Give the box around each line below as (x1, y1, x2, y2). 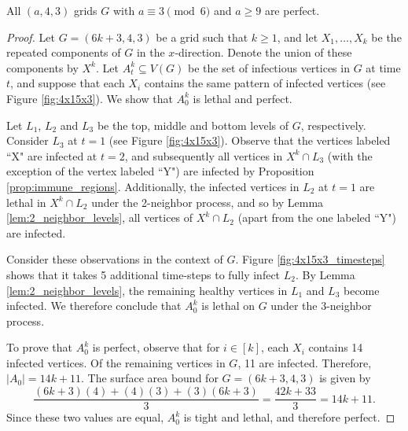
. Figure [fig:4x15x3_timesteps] (235, 251, 385, 267)
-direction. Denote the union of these (175, 44, 352, 61)
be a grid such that (156, 28, 248, 45)
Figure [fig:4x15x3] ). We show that (6, 90, 173, 106)
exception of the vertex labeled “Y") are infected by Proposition (6, 163, 314, 179)
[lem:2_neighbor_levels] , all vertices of (6, 209, 193, 226)
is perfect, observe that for (92, 339, 220, 355)
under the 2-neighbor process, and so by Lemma (91, 193, 324, 210)
